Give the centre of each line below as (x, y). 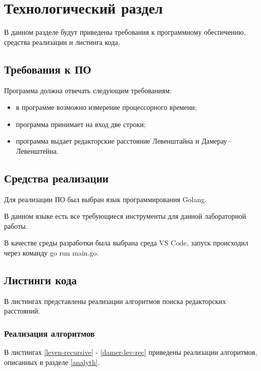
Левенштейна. (37, 150)
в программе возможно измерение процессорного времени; (106, 107)
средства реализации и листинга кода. (62, 42)
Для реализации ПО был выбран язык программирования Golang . (106, 199)
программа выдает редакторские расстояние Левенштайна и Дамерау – (124, 141)
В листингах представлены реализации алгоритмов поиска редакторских (115, 301)
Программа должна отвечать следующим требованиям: (88, 90)
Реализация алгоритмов (49, 333)
